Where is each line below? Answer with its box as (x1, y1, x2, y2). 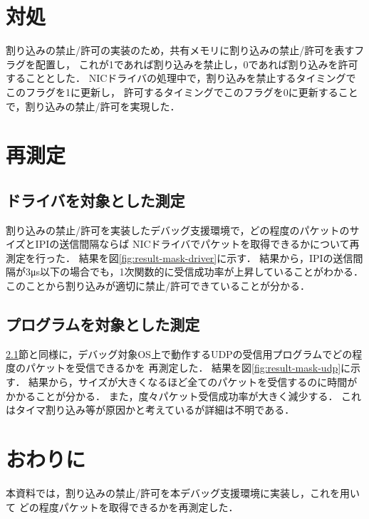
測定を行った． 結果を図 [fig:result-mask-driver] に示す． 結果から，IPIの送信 (6, 250, 353, 265)
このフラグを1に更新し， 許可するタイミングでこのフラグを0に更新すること (6, 84, 358, 99)
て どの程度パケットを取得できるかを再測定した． (6, 499, 239, 514)
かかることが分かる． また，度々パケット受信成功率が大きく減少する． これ (6, 388, 362, 403)
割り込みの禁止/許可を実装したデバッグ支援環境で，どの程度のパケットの (6, 222, 350, 237)
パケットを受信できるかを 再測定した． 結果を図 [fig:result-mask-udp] (25, 360, 341, 375)
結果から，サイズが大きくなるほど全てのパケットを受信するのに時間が (28, 374, 358, 389)
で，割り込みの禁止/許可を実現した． (6, 98, 180, 113)
